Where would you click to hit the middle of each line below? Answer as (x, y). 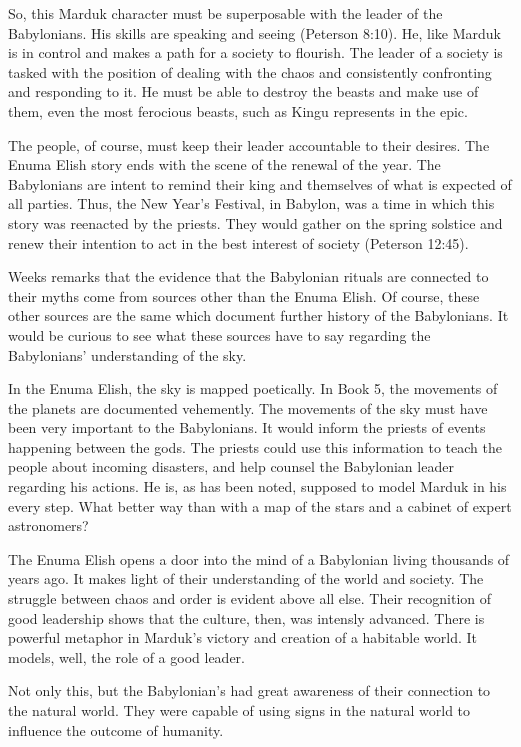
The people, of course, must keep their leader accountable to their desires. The (249, 144)
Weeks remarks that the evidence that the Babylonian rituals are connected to (248, 276)
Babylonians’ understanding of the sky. (127, 354)
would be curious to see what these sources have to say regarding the (219, 334)
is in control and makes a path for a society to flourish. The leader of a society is (255, 52)
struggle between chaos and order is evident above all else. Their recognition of (250, 598)
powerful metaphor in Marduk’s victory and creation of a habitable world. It (242, 637)
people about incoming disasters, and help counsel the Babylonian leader (231, 466)
